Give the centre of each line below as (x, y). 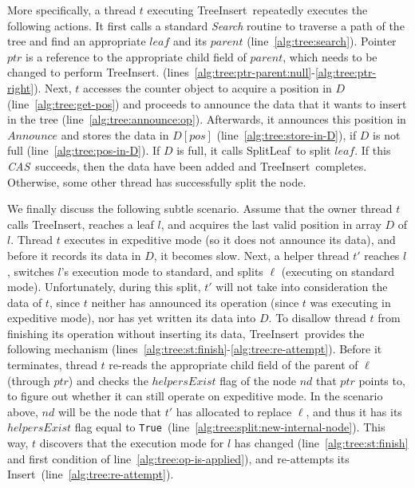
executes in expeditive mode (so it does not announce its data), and (230, 240)
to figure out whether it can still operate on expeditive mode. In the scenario (195, 396)
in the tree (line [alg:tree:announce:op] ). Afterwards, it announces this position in (207, 119)
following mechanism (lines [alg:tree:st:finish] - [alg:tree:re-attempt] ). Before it (195, 349)
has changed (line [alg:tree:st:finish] (321, 443)
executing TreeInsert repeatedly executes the (257, 10)
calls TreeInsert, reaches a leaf (81, 224)
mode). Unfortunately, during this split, (104, 287)
